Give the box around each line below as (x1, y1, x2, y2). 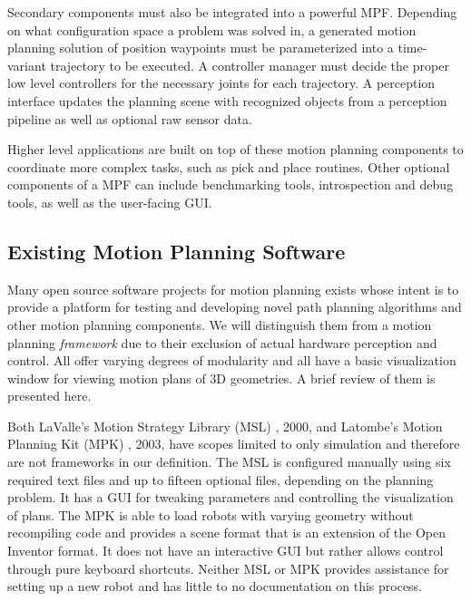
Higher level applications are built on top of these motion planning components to (7, 140, 464, 159)
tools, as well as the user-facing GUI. (7, 192, 212, 211)
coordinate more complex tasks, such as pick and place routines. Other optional (7, 157, 450, 176)
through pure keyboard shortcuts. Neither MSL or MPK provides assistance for (7, 558, 449, 577)
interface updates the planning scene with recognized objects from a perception (7, 91, 447, 110)
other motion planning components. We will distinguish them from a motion (7, 315, 432, 334)
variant (7, 55, 46, 74)
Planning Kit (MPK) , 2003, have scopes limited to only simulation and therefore (7, 434, 460, 453)
